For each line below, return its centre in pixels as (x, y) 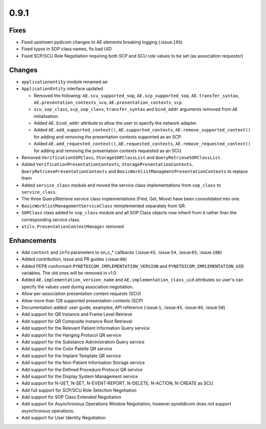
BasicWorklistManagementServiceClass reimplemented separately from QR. (104, 206)
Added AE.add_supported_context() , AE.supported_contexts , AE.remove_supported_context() (142, 130)
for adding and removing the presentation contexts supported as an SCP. (108, 137)
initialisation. (46, 116)
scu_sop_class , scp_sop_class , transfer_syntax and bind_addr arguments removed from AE (136, 109)
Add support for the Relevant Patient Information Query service (85, 328)
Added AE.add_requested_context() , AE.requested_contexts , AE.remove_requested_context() (142, 144)
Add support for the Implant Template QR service (71, 356)
